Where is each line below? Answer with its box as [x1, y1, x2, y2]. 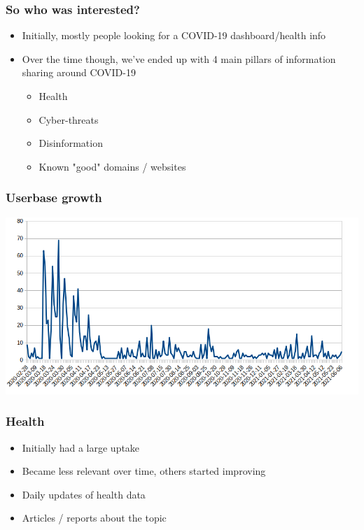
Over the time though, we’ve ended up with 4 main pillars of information [22, 51, 336, 66]
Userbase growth [6, 189, 102, 206]
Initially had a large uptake [22, 440, 140, 454]
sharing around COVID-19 [22, 65, 136, 80]
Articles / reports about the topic [22, 510, 167, 525]
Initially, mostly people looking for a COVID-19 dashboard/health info [22, 28, 326, 43]
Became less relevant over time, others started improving [22, 464, 266, 478]
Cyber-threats [38, 112, 99, 127]
